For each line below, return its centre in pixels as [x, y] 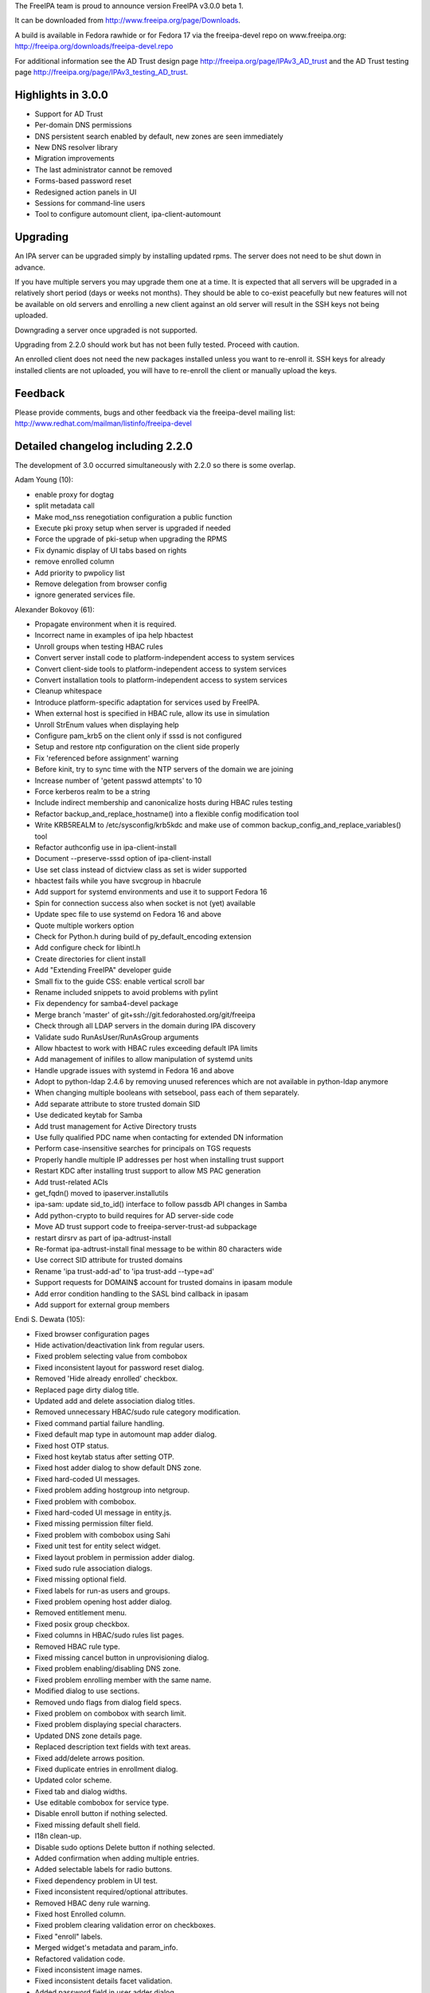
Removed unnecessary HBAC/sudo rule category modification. [138, 1412]
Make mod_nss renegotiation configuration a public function [133, 517]
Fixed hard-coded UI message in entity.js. [103, 1512]
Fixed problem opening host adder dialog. [103, 1602]
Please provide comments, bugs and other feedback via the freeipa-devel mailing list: [155, 412]
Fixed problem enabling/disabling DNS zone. [107, 1669]
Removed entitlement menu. [81, 1613]
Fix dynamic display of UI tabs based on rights [111, 550]
